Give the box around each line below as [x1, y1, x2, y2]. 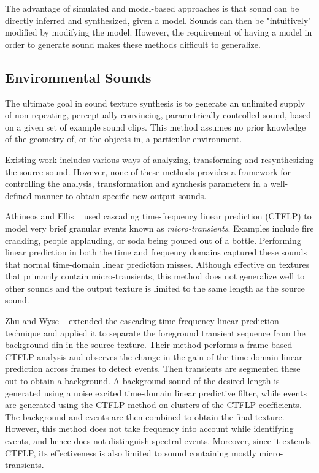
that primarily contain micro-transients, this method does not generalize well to [5, 270, 305, 282]
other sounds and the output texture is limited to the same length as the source [5, 281, 305, 294]
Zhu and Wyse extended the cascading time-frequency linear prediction [5, 314, 279, 327]
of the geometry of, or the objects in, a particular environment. [5, 132, 242, 145]
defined [5, 189, 32, 202]
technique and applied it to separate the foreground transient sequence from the [5, 326, 306, 339]
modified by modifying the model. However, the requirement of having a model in [5, 26, 312, 39]
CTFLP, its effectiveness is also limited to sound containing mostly [5, 446, 256, 459]
